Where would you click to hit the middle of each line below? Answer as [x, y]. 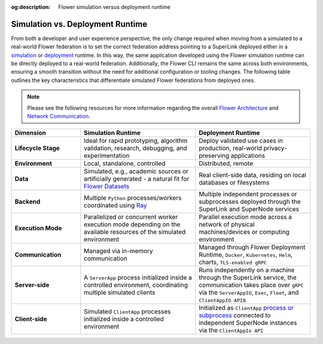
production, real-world [230, 148]
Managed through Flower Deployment [252, 247]
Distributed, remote [226, 163]
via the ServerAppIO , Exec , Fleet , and [249, 293]
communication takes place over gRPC [251, 285]
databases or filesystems [234, 182]
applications [248, 156]
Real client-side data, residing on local [252, 175]
